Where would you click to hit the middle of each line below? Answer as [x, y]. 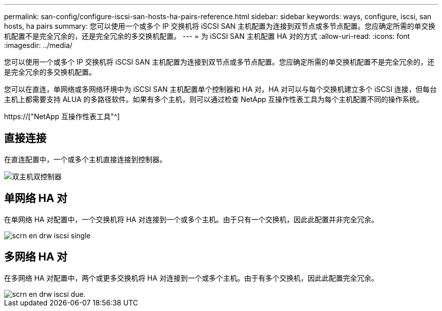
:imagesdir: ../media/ [38, 45]
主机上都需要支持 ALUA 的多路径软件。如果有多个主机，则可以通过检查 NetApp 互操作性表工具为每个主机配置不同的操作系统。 [214, 99]
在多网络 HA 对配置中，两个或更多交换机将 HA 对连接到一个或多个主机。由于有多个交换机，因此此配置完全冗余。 [191, 278]
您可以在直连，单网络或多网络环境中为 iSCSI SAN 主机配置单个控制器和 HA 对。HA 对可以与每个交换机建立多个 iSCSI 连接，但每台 [220, 89]
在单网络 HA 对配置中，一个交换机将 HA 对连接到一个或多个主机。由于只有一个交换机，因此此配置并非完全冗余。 [191, 219]
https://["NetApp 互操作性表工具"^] [62, 116]
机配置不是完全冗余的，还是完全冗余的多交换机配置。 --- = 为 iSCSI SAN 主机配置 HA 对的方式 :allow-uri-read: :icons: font [207, 36]
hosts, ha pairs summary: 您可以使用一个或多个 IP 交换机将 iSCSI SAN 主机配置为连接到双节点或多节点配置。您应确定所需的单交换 [220, 26]
